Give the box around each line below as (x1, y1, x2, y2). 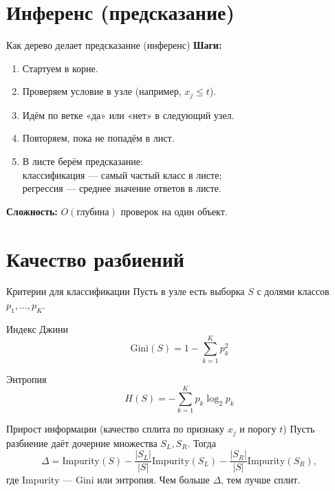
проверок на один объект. (120, 204, 228, 218)
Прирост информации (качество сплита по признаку (6, 422, 225, 436)
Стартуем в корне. (22, 61, 98, 75)
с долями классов (257, 284, 329, 298)
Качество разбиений (6, 244, 184, 272)
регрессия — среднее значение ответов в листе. (22, 181, 221, 195)
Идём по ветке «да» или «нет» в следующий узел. (22, 107, 235, 122)
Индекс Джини (6, 321, 68, 336)
